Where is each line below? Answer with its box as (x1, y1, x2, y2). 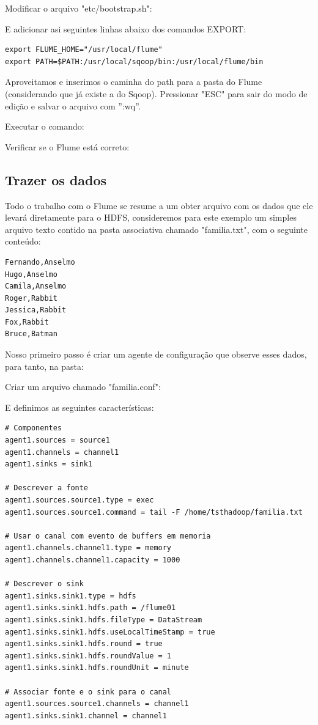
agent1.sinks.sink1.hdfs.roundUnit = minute (5, 663, 189, 672)
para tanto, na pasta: (5, 359, 84, 372)
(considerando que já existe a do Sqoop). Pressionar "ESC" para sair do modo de (5, 87, 308, 100)
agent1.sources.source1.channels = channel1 (5, 699, 189, 708)
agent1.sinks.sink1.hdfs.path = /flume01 (5, 603, 176, 613)
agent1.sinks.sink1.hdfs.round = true (5, 639, 163, 649)
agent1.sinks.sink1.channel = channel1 (5, 711, 167, 720)
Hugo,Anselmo (5, 270, 57, 279)
